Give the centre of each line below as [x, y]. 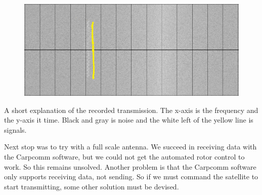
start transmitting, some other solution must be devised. [92, 186]
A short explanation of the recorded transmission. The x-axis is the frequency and [131, 110]
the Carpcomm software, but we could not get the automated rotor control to [124, 156]
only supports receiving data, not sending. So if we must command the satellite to [131, 177]
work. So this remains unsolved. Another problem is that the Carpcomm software [130, 166]
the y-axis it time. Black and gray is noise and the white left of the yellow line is [129, 120]
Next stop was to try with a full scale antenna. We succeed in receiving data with [130, 147]
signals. [15, 129]
